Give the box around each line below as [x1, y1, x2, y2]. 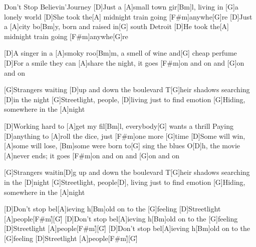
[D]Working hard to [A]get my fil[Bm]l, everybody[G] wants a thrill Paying [4, 120, 233, 131]
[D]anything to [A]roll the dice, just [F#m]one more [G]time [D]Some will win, [4, 130, 245, 141]
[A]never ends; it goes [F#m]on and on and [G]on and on [4, 150, 180, 160]
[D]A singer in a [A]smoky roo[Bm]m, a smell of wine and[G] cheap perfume [4, 48, 237, 58]
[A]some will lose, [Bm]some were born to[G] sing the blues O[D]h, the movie [4, 140, 240, 151]
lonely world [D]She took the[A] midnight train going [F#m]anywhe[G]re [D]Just [4, 11, 252, 22]
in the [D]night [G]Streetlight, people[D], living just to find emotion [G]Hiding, [4, 176, 245, 187]
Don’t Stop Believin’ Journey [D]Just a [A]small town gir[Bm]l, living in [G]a [4, 2, 238, 12]
